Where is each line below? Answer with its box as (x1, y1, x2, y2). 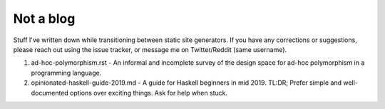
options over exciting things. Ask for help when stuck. (70, 88, 228, 97)
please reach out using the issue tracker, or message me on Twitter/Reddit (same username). (13, 45, 287, 53)
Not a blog (13, 11, 76, 26)
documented (31, 88, 69, 97)
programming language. (31, 68, 102, 77)
